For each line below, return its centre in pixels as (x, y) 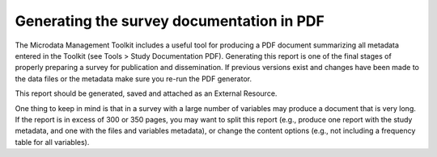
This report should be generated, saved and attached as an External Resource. (146, 93)
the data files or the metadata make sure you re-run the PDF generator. (134, 78)
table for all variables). (52, 142)
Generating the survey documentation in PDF (170, 21)
